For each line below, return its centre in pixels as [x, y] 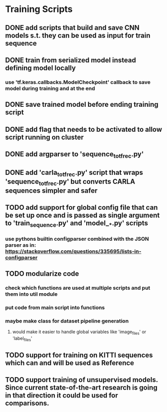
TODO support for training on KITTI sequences [79, 355]
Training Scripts [39, 9]
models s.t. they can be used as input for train [78, 35]
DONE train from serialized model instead [71, 60]
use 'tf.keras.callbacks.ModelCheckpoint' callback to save [78, 82]
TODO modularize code [42, 273]
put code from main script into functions [55, 307]
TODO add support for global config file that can [82, 207]
